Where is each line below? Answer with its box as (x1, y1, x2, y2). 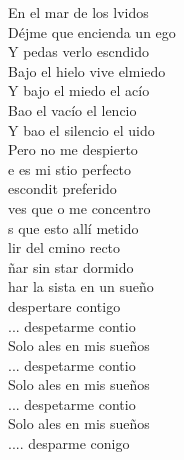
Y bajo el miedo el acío (8, 80, 150, 101)
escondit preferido (8, 178, 117, 199)
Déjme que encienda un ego (8, 21, 176, 42)
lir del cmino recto (8, 237, 121, 258)
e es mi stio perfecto (8, 158, 132, 179)
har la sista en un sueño (8, 276, 154, 297)
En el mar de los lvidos (8, 2, 149, 22)
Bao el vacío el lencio (8, 99, 137, 120)
